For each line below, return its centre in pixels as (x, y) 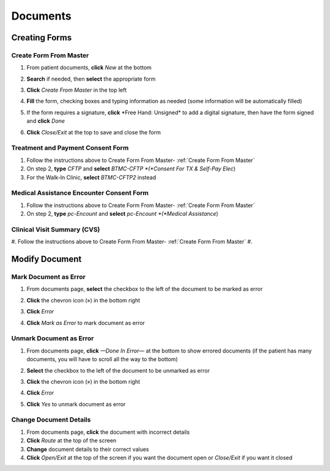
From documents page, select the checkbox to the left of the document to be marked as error (145, 289)
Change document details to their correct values (88, 449)
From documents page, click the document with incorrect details (108, 432)
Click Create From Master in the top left (77, 90)
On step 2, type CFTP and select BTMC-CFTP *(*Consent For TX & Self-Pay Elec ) (131, 169)
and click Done (46, 121)
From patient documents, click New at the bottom (89, 68)
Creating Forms (42, 38)
